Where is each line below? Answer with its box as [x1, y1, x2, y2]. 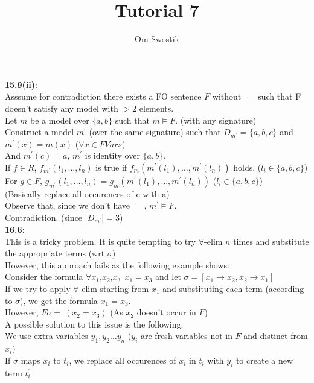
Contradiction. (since [5, 211, 83, 224]
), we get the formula [20, 294, 98, 306]
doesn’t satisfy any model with [5, 101, 118, 114]
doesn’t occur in [136, 306, 196, 318]
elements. [139, 101, 174, 114]
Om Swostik [135, 33, 179, 45]
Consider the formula [5, 270, 83, 283]
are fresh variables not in [141, 329, 232, 342]
